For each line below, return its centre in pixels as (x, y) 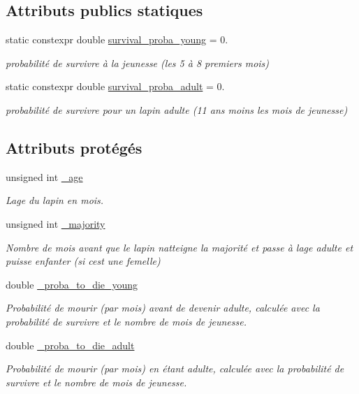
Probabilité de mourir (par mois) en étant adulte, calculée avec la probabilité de (175, 369)
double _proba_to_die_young (72, 284)
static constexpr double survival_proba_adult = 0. (115, 86)
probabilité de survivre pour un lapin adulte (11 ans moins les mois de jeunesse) (177, 109)
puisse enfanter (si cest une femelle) (83, 261)
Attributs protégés (74, 147)
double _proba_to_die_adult (70, 345)
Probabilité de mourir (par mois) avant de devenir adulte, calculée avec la (163, 308)
